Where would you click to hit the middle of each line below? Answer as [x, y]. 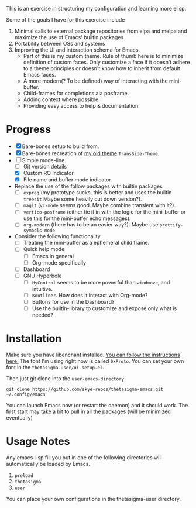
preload [24, 476]
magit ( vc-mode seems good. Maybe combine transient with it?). [99, 205]
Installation [34, 339]
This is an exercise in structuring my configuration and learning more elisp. [96, 8]
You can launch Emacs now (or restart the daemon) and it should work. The [97, 405]
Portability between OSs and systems [60, 44]
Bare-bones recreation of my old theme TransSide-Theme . [91, 153]
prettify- [171, 225]
